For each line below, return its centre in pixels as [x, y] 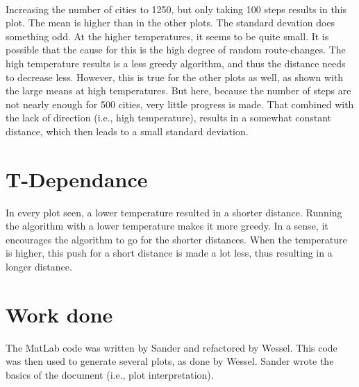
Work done [59, 314]
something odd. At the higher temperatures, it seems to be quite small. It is [167, 36]
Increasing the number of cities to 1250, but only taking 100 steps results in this [176, 9]
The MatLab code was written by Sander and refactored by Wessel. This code [172, 347]
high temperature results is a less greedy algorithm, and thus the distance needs [176, 63]
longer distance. [39, 267]
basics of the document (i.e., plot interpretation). [110, 374]
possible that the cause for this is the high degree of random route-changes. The [176, 50]
